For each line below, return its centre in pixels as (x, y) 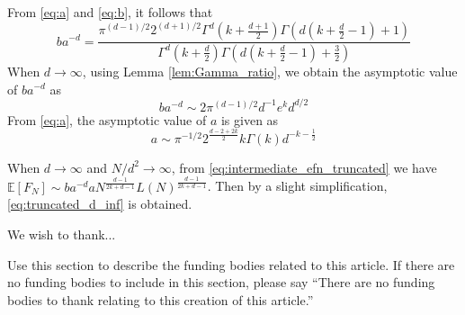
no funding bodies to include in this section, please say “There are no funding (221, 282)
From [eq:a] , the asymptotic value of (107, 119)
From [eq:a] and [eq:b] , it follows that (110, 12)
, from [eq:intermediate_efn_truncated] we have (304, 167)
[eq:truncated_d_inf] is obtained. (100, 204)
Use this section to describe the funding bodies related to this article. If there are (231, 264)
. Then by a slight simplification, (297, 186)
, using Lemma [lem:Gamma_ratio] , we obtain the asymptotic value (270, 71)
